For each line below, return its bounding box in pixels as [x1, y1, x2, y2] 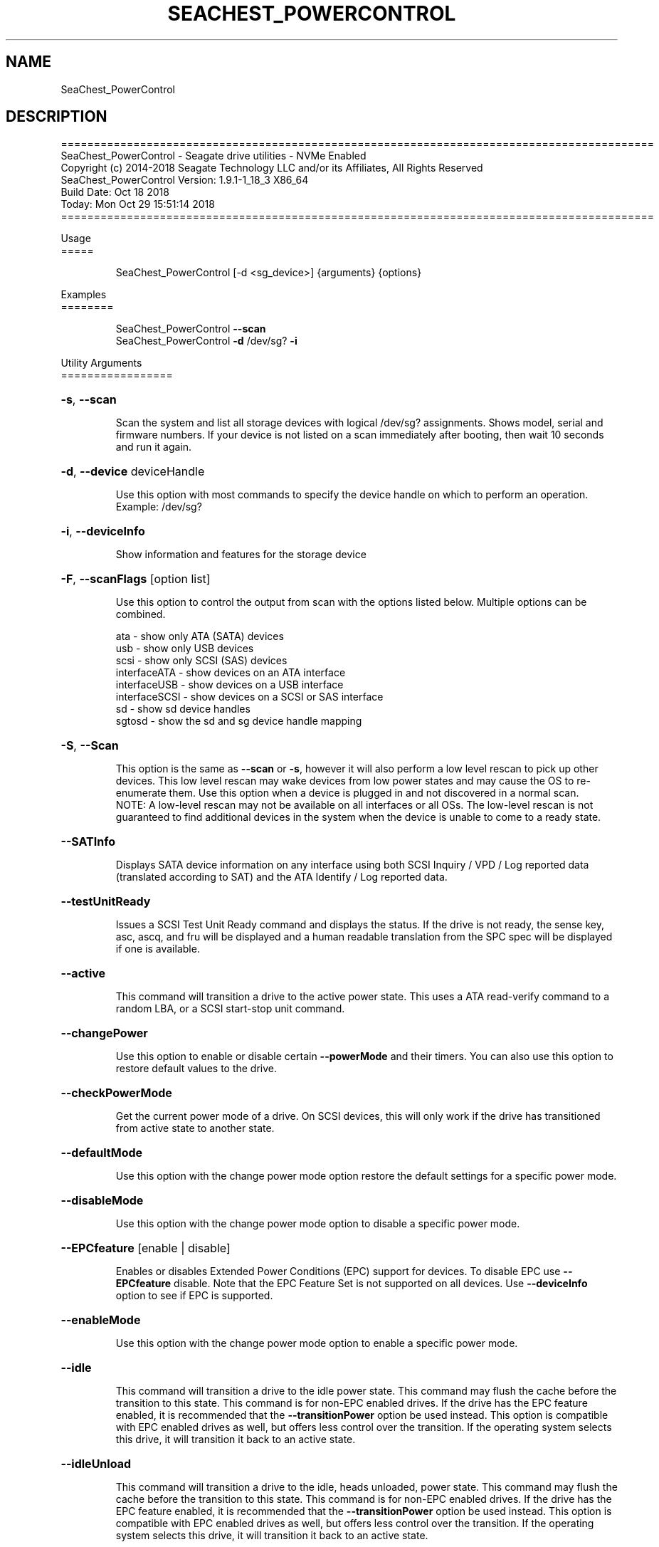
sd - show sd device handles [115, 703, 251, 715]
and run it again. [115, 441, 192, 453]
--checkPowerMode [60, 1086, 172, 1101]
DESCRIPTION [6, 107, 107, 126]
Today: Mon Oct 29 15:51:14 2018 [60, 198, 215, 211]
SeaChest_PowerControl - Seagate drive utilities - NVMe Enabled [60, 150, 367, 162]
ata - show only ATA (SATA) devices [115, 630, 284, 643]
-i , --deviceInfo [60, 524, 145, 539]
